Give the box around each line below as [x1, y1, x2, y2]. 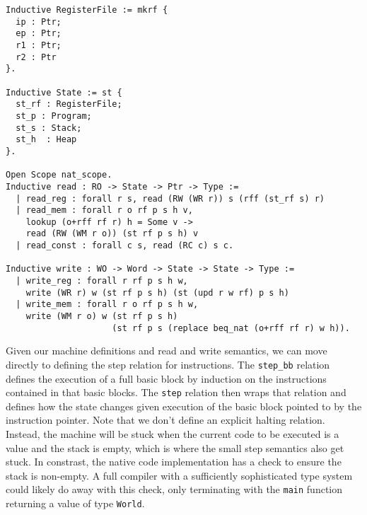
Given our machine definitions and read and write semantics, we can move [6, 343, 327, 358]
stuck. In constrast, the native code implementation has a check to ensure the [6, 454, 342, 469]
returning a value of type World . [6, 496, 145, 511]
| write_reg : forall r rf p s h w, [16, 276, 188, 287]
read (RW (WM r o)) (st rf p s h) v [25, 228, 199, 239]
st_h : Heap [16, 134, 77, 145]
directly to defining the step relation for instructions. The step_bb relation [6, 357, 330, 371]
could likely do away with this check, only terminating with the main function [6, 482, 343, 497]
